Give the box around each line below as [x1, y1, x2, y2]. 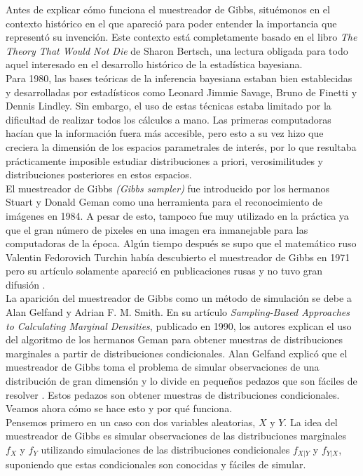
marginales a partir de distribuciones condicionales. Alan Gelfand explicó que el [6, 345, 348, 360]
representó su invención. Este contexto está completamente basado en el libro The [6, 29, 357, 44]
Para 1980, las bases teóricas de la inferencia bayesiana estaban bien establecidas [6, 70, 352, 85]
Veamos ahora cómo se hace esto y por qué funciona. [6, 401, 233, 416]
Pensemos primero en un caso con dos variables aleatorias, [6, 414, 256, 429]
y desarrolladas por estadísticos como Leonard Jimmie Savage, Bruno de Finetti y [6, 84, 357, 99]
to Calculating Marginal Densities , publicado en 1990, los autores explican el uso [6, 318, 352, 333]
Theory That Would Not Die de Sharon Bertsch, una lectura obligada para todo [6, 43, 348, 58]
